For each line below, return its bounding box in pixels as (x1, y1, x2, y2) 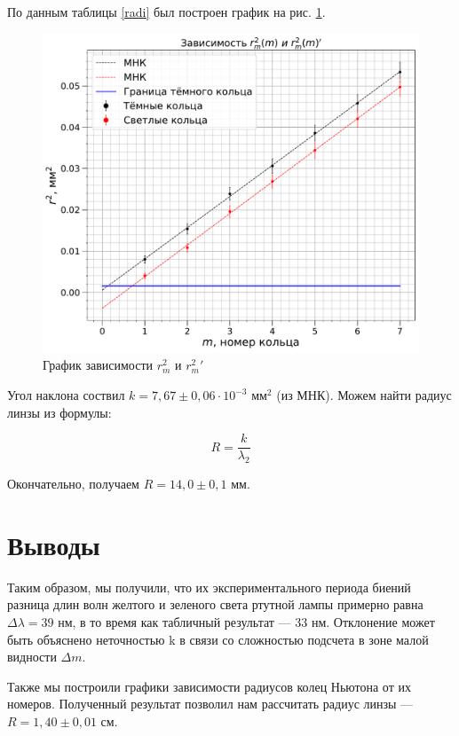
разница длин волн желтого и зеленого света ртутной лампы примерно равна (7, 595, 423, 614)
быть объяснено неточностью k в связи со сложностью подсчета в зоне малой (7, 630, 429, 648)
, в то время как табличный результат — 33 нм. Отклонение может (72, 612, 435, 630)
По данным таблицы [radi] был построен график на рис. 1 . (7, 3, 326, 20)
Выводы (7, 526, 100, 562)
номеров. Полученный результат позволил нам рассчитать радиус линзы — (7, 694, 414, 713)
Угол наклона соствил (7, 386, 125, 404)
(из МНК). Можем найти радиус (276, 386, 452, 404)
